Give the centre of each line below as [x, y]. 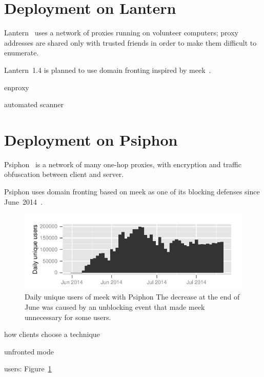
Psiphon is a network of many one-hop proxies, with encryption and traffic [123, 164]
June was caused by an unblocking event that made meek [115, 307]
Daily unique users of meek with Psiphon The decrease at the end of [132, 297]
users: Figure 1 [28, 369]
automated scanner [34, 104]
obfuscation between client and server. [64, 174]
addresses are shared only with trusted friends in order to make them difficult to [130, 42]
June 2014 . [23, 201]
